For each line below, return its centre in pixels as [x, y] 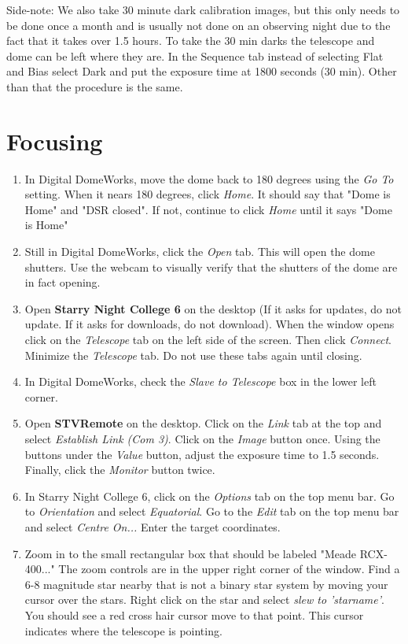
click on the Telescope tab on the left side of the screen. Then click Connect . [208, 340]
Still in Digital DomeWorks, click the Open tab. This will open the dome [200, 252]
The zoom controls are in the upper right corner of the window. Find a [229, 569]
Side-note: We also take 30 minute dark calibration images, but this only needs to [203, 9]
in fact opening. [62, 282]
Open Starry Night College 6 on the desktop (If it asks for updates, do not [213, 308]
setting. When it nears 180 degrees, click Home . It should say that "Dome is [208, 194]
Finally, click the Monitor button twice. [120, 470]
